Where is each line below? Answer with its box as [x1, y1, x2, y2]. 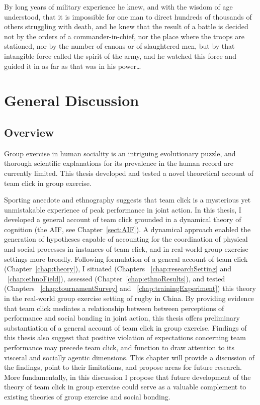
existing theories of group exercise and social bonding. [4, 391, 170, 401]
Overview [4, 124, 54, 140]
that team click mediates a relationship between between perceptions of [4, 302, 224, 313]
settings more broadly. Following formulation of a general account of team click [4, 253, 248, 264]
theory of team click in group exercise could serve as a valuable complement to [4, 381, 246, 392]
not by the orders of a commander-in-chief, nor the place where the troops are [4, 31, 244, 41]
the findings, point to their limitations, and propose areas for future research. [4, 362, 242, 372]
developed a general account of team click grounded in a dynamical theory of [4, 214, 241, 225]
